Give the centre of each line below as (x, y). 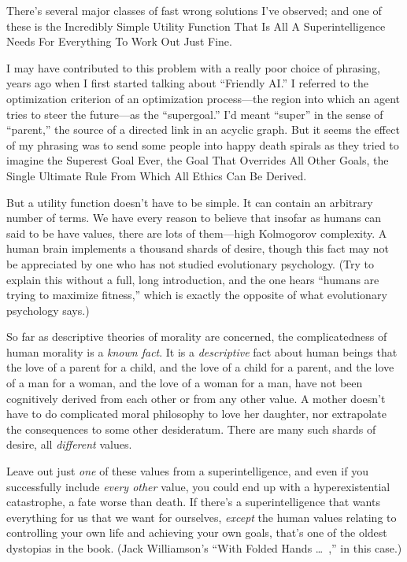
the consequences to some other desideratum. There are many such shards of (191, 429)
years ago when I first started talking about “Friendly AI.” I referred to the (187, 83)
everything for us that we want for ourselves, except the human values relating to (202, 517)
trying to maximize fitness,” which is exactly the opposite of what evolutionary (197, 295)
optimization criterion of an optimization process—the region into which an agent (203, 98)
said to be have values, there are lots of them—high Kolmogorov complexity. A (197, 233)
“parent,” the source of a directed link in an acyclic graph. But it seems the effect (203, 129)
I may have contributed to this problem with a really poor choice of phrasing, (193, 67)
